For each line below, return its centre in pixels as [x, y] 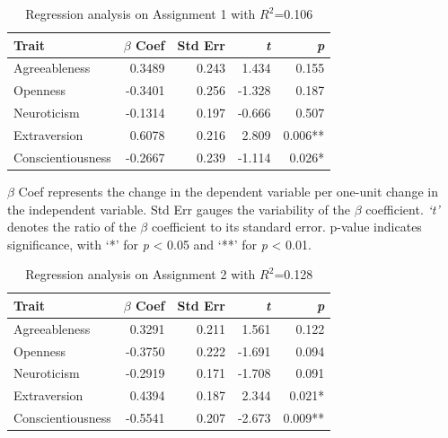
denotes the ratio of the [72, 227]
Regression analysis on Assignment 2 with [141, 274]
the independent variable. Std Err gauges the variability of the [179, 209]
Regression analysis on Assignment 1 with [141, 13]
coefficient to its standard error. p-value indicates [286, 227]
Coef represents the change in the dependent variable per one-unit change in [228, 191]
